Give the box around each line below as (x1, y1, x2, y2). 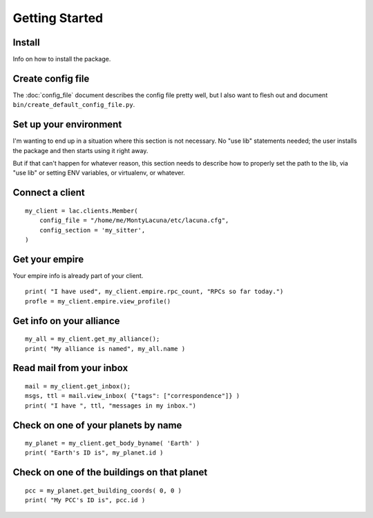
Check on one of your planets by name (12, 419, 182, 431)
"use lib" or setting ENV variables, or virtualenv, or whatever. (12, 169, 186, 177)
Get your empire (12, 253, 84, 265)
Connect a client (12, 187, 86, 199)
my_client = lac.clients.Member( (25, 207, 138, 215)
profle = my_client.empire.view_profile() (25, 297, 171, 305)
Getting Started (12, 10, 104, 26)
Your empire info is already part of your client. (12, 271, 144, 279)
